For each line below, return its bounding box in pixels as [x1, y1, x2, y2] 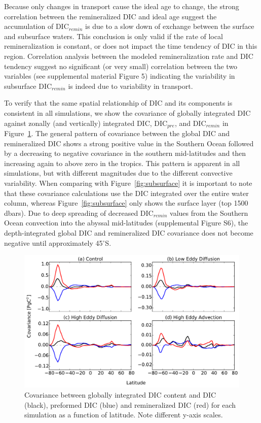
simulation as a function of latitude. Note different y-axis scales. [24, 409, 223, 420]
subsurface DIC [4, 80, 52, 91]
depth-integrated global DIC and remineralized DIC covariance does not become [4, 227, 253, 238]
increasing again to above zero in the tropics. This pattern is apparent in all [4, 157, 240, 168]
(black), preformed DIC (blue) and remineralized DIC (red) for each [24, 399, 236, 410]
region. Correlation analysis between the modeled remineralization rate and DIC [4, 50, 253, 61]
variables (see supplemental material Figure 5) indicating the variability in [4, 71, 235, 81]
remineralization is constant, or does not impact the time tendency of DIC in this [4, 41, 257, 51]
